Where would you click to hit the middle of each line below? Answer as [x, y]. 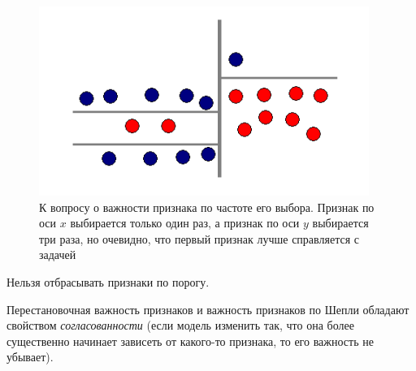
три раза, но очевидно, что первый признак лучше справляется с [199, 238]
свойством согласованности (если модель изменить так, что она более [180, 325]
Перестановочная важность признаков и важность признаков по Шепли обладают [208, 309]
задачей [58, 255]
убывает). [30, 357]
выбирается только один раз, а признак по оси [185, 223]
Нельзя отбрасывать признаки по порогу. [108, 281]
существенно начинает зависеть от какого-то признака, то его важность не [190, 341]
